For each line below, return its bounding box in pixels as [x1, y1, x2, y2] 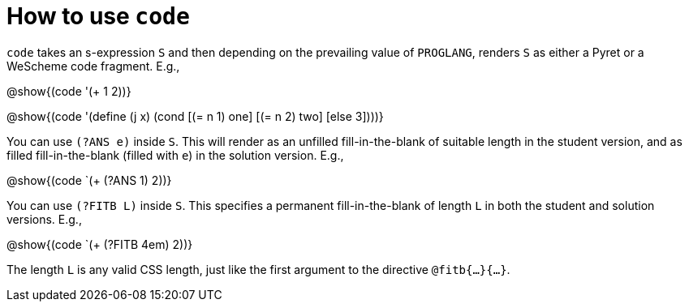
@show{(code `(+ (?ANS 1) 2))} [6, 173, 172, 187]
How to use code [6, 2, 190, 30]
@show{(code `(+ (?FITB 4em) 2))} [6, 237, 193, 251]
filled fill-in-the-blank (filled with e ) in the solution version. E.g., [6, 148, 344, 162]
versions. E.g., [6, 212, 82, 226]
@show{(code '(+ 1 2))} [6, 83, 131, 98]
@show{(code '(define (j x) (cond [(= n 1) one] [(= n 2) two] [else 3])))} [6, 109, 384, 123]
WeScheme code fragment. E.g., [6, 58, 180, 73]
